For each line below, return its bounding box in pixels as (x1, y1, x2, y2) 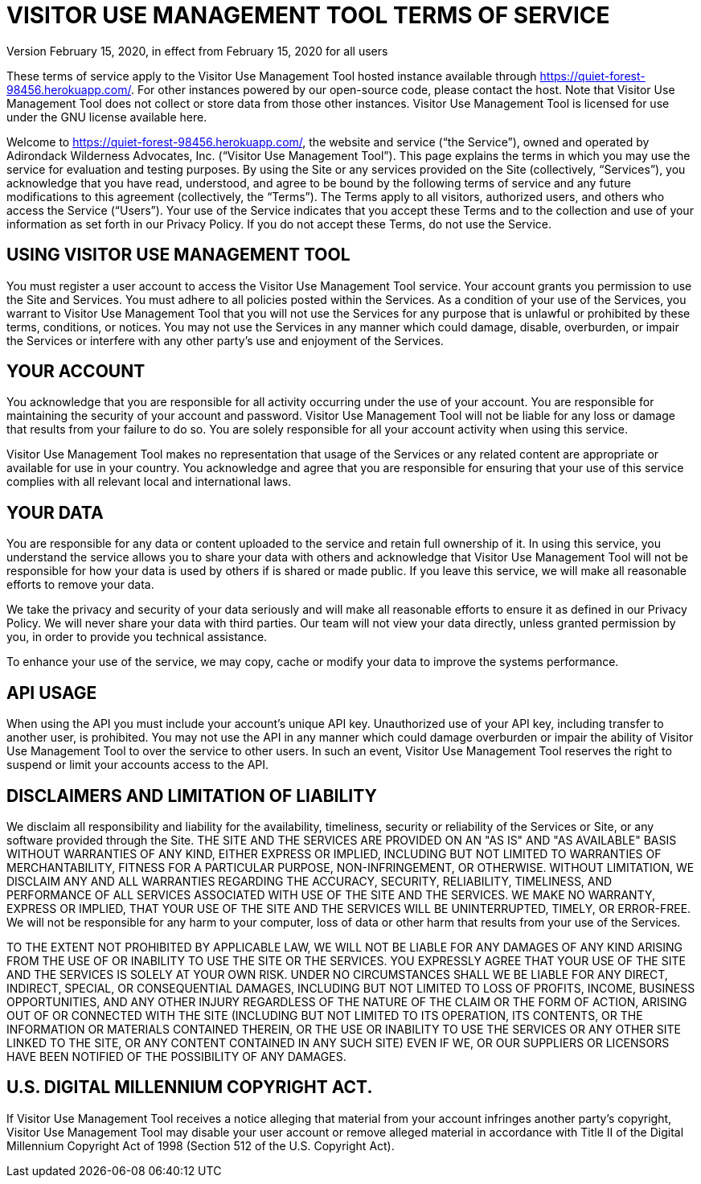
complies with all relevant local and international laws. (6, 475, 292, 489)
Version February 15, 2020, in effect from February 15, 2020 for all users (6, 43, 388, 58)
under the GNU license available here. (6, 109, 207, 124)
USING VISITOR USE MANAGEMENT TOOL (6, 245, 350, 265)
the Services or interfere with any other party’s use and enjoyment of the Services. (6, 333, 444, 347)
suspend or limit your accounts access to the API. (6, 758, 269, 772)
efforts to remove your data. (6, 578, 154, 592)
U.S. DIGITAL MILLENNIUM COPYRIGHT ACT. (6, 1077, 373, 1098)
